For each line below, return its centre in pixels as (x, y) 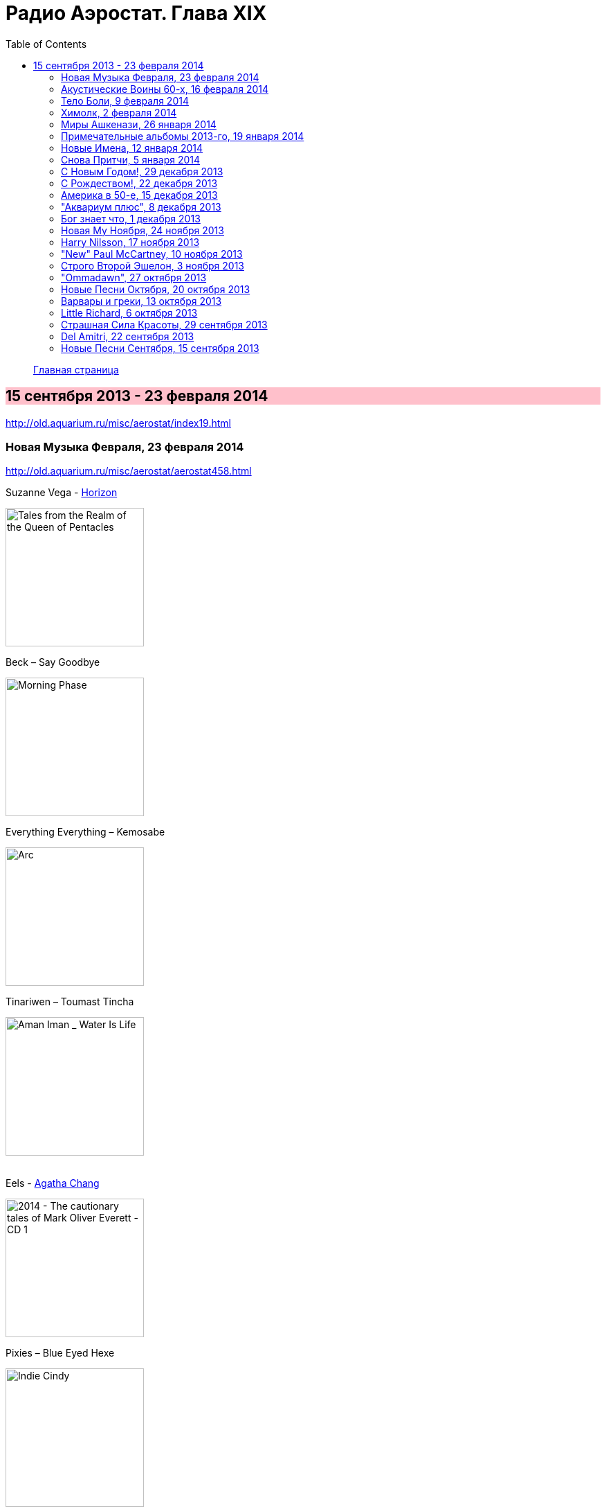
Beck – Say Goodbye (53, 662)
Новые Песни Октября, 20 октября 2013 (156, 289)
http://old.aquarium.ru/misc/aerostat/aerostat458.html (129, 471)
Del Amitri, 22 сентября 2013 (128, 336)
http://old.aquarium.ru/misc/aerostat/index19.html (118, 423)
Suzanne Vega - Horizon (62, 493)
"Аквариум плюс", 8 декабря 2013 (141, 206)
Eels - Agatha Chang (53, 1183)
